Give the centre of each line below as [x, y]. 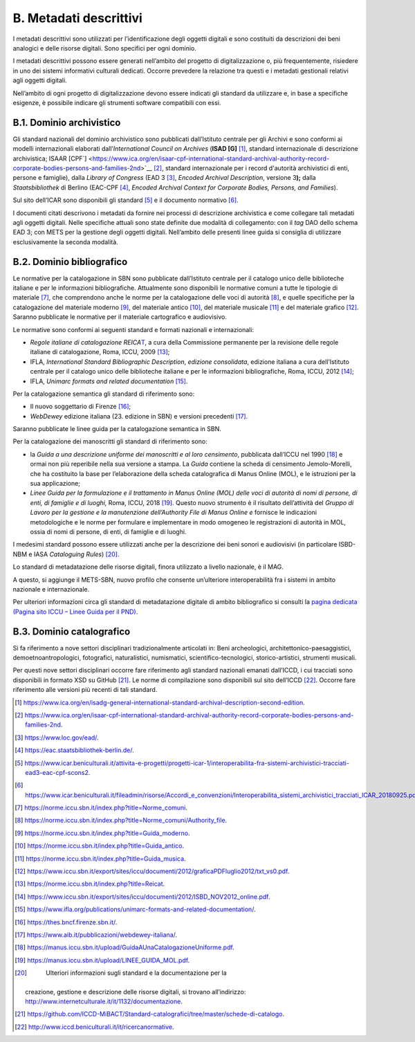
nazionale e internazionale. [51, 589]
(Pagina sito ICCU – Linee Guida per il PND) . [75, 612]
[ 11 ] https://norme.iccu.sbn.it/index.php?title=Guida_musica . [100, 859]
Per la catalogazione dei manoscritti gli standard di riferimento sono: [110, 441]
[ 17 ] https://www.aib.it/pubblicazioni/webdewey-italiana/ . [96, 935]
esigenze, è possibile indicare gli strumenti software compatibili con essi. [117, 102]
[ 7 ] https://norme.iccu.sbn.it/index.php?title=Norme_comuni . [101, 808]
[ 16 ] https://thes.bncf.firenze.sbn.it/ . [66, 922]
